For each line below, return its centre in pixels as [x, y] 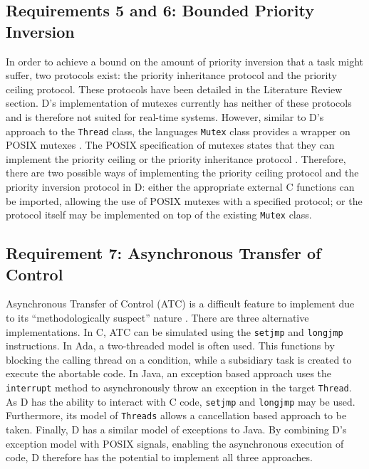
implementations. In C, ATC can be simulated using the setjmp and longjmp [175, 331]
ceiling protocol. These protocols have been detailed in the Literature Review [174, 89]
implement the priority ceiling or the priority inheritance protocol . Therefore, [176, 158]
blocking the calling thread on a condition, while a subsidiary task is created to [179, 359]
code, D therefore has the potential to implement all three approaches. [159, 457]
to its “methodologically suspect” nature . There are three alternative [157, 318]
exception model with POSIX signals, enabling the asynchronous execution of [175, 443]
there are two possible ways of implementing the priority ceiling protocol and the [182, 173]
